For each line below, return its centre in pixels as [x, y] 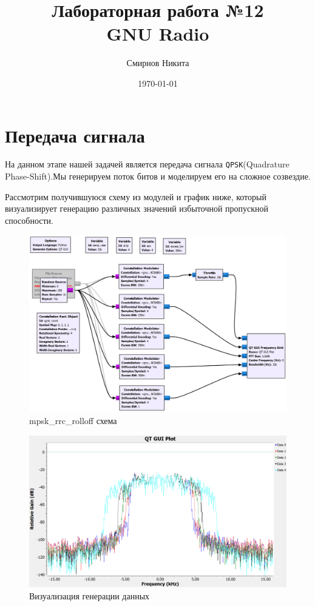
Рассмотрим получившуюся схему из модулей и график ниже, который [136, 196]
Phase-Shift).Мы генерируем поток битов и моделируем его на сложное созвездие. [158, 176]
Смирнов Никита [158, 63]
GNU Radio [158, 34]
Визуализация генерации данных [90, 595]
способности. [29, 220]
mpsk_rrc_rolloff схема [73, 420]
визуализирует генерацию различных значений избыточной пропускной [137, 208]
